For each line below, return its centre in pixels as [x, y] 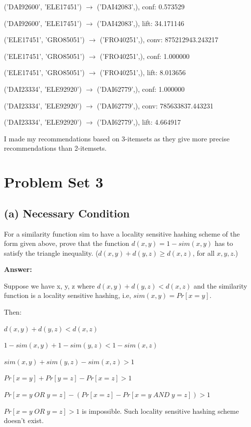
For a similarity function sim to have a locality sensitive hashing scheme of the [122, 233]
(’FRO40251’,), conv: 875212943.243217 [159, 40]
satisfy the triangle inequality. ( [51, 253]
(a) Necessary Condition [67, 213]
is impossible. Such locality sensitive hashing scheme [161, 411]
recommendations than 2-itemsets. [55, 148]
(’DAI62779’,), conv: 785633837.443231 [155, 105]
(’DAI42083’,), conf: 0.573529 [141, 6]
